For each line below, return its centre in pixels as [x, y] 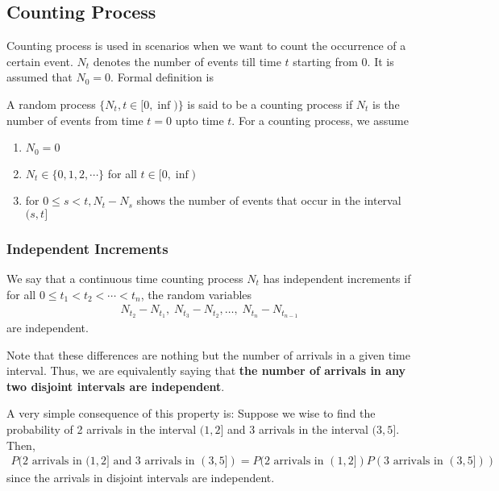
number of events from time [75, 120]
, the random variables [196, 294]
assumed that [40, 77]
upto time [200, 120]
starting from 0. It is [343, 61]
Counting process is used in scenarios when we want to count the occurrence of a [206, 46]
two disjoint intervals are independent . [116, 386]
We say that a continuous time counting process [125, 279]
